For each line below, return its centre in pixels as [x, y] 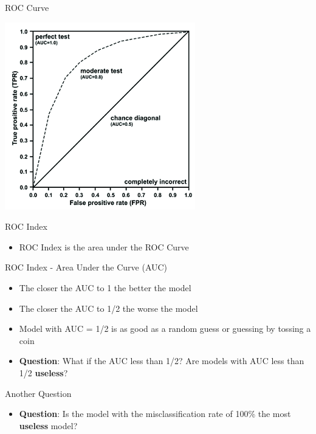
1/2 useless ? [43, 372]
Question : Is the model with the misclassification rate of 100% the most [155, 414]
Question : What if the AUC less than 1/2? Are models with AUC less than [162, 361]
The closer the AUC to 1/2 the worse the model [108, 308]
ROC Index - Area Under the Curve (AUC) [86, 267]
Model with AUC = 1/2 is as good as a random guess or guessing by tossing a [165, 329]
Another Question [38, 393]
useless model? [48, 425]
